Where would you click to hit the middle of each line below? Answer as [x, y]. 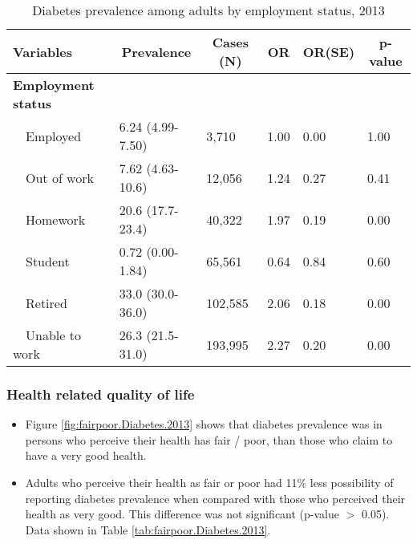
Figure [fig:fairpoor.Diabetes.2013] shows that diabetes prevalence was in [204, 424]
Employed [54, 136]
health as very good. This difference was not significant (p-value [182, 514]
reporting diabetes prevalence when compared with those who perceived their [215, 498]
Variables [43, 51]
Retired [47, 302]
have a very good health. [86, 455]
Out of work [60, 177]
